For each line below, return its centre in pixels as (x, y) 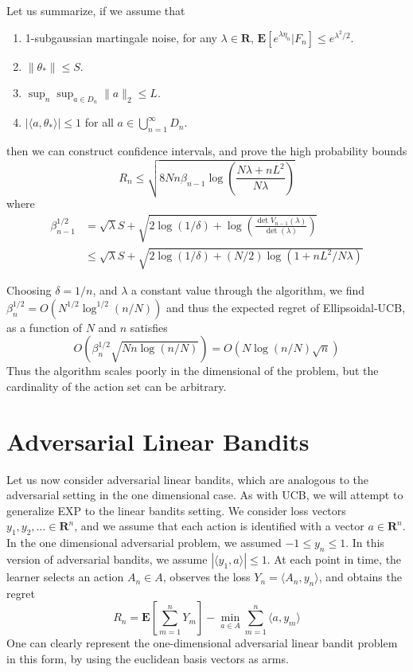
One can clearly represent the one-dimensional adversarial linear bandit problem (202, 643)
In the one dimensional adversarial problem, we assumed (144, 543)
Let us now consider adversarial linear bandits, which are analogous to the (187, 479)
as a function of (44, 327)
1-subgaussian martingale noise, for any (121, 37)
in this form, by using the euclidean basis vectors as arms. (148, 659)
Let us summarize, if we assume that (96, 10)
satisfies (149, 327)
